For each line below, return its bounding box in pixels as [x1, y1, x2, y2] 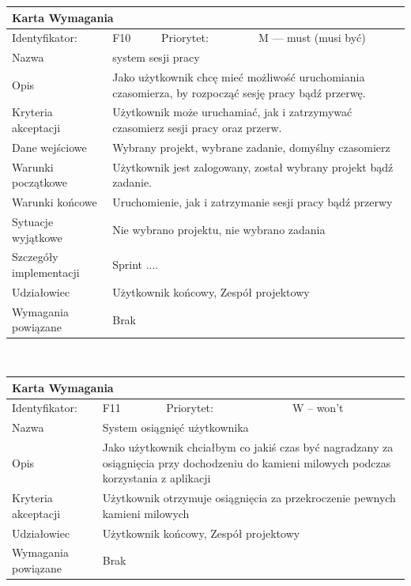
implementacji [12, 264, 80, 281]
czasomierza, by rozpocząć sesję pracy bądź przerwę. [112, 84, 366, 100]
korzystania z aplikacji [102, 470, 211, 486]
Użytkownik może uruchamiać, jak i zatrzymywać [112, 104, 353, 120]
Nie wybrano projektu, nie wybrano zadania [112, 221, 326, 237]
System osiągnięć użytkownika [102, 419, 249, 436]
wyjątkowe [12, 229, 62, 245]
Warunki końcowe [12, 194, 97, 210]
